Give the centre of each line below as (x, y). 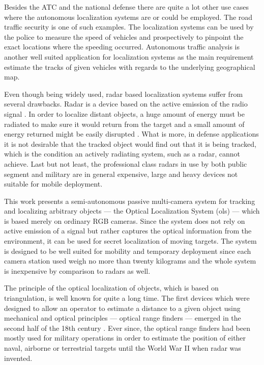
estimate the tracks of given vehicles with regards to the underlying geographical (130, 67)
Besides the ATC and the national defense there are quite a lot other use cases (126, 7)
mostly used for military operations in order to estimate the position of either (125, 338)
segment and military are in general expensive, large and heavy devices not (121, 174)
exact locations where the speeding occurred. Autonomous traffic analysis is (122, 47)
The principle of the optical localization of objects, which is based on (111, 288)
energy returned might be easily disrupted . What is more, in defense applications (131, 134)
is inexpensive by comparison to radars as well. (77, 270)
